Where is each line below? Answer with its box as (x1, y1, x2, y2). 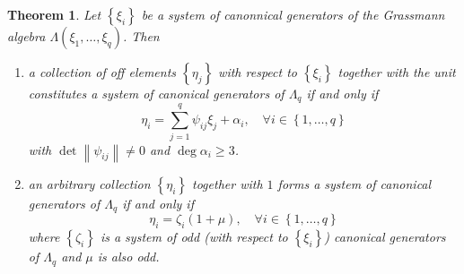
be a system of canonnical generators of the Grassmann (141, 5, 445, 23)
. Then (122, 27, 160, 45)
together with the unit (337, 63, 456, 81)
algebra (7, 27, 46, 45)
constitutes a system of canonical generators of (28, 84, 285, 102)
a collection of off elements (28, 63, 177, 81)
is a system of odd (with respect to (100, 227, 288, 246)
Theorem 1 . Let (7, 5, 101, 23)
